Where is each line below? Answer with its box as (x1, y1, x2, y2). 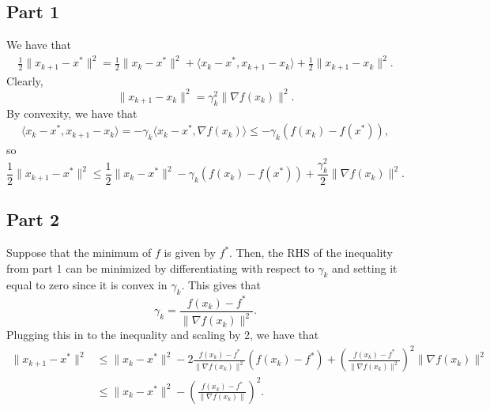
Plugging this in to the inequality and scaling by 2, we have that (6, 326, 319, 343)
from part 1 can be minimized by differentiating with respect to (6, 259, 315, 276)
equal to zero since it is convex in (6, 277, 168, 293)
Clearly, (6, 72, 43, 89)
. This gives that (181, 277, 261, 293)
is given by (164, 244, 216, 260)
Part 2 (6, 207, 60, 232)
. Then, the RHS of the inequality (229, 244, 393, 260)
